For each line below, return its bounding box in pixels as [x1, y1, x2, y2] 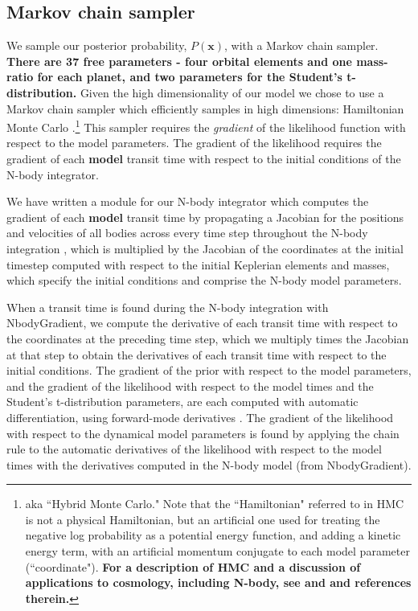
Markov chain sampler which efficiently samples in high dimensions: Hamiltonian [6, 100, 404, 117]
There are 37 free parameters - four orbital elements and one [6, 52, 352, 69]
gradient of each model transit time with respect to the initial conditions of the [6, 150, 401, 167]
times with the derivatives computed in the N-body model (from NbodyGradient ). [6, 456, 412, 473]
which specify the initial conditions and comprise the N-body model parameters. [6, 272, 402, 289]
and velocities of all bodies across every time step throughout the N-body [6, 224, 368, 241]
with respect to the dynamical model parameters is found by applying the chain [6, 424, 400, 441]
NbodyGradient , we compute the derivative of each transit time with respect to [6, 314, 398, 331]
